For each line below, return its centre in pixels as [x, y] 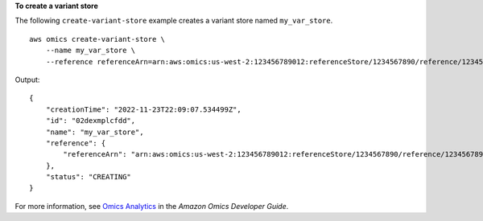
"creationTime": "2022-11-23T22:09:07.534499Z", [143, 109]
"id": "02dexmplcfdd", [91, 121]
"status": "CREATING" [89, 177]
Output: [27, 80]
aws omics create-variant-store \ [97, 39]
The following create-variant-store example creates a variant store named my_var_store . [174, 21]
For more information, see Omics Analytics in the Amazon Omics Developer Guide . [152, 206]
